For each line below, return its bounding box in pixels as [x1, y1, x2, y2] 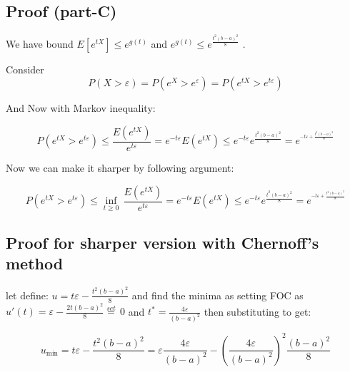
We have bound [6, 36, 74, 51]
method [6, 252, 64, 274]
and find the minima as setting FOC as [131, 287, 304, 302]
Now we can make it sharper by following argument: [6, 160, 234, 175]
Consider [6, 61, 44, 76]
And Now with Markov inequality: [6, 100, 156, 115]
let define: [6, 287, 49, 302]
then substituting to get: [204, 304, 311, 319]
